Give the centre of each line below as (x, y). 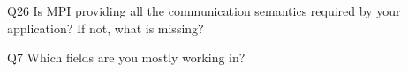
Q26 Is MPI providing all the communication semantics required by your (204, 11)
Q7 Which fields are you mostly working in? (126, 58)
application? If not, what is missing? (106, 28)
